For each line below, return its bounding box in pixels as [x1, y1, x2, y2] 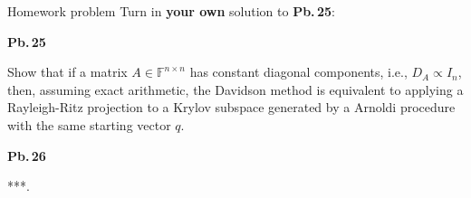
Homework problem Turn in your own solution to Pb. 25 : [7, 2, 335, 20]
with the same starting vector [7, 115, 171, 134]
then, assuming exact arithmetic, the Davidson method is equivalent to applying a [7, 80, 464, 99]
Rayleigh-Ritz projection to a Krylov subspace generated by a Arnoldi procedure [7, 98, 456, 117]
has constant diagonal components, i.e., [189, 62, 408, 81]
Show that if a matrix [7, 62, 128, 81]
